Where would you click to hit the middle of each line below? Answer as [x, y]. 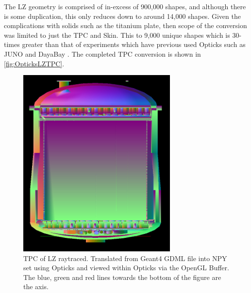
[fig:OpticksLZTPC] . [34, 63]
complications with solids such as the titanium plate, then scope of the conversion [125, 25]
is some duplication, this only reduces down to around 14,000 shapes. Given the [122, 16]
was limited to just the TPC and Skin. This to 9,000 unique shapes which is [117, 35]
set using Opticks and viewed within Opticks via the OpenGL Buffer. [126, 268]
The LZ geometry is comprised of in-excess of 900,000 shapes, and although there [125, 6]
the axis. [36, 286]
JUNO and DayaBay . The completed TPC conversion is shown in [102, 54]
